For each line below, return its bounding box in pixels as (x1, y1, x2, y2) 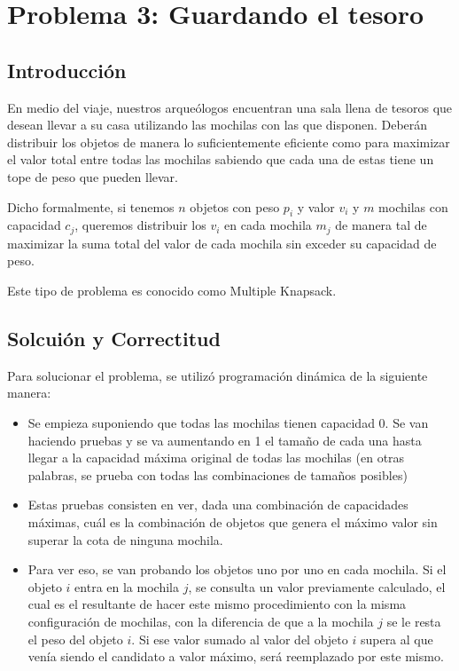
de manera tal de (335, 216, 427, 234)
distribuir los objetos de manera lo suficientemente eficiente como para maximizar (7, 132, 450, 151)
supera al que (360, 629, 433, 648)
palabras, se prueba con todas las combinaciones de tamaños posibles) (27, 465, 408, 484)
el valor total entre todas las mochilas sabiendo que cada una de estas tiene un (7, 150, 434, 169)
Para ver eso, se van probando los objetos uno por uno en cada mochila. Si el (27, 560, 447, 579)
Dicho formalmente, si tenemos (7, 197, 175, 216)
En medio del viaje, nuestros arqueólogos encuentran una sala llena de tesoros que (7, 98, 453, 116)
